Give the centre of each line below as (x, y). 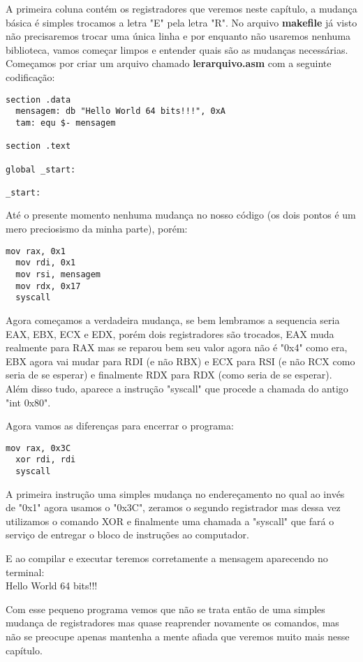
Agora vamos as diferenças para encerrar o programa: (120, 426)
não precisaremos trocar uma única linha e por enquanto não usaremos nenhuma (178, 36)
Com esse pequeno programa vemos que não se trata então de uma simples (165, 609)
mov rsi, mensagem (58, 274)
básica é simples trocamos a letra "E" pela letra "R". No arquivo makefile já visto (181, 22)
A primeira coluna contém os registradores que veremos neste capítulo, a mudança (181, 8)
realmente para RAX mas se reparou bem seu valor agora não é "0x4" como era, (177, 347)
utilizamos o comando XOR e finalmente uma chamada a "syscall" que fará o (170, 521)
